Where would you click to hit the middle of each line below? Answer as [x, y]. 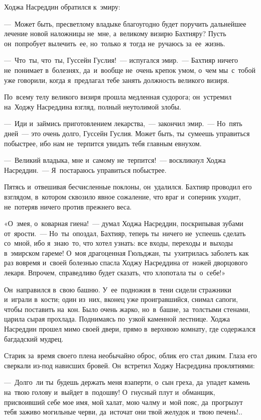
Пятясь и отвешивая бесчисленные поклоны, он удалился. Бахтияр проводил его [128, 187]
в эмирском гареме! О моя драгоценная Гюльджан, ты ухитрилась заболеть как [126, 252]
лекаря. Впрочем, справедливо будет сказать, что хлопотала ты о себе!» [115, 273]
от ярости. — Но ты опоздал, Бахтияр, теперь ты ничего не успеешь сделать [125, 233]
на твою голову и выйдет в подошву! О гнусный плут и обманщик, [110, 392]
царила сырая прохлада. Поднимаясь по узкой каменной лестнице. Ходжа [117, 319]
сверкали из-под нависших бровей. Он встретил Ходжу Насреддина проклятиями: [129, 365]
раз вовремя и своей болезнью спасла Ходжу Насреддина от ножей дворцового [126, 262]
